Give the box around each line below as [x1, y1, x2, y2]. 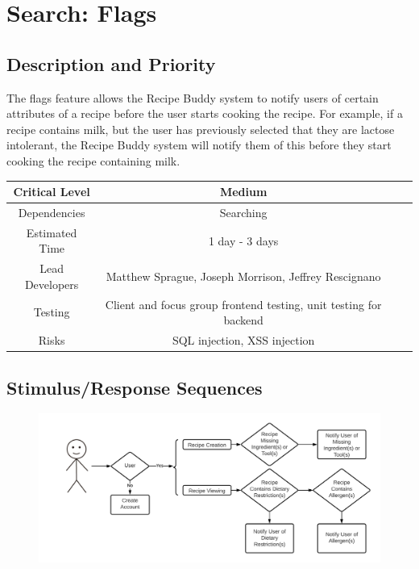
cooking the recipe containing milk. [6, 152, 180, 169]
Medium [219, 183, 268, 200]
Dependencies [18, 203, 85, 220]
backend [223, 312, 263, 328]
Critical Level [13, 183, 90, 200]
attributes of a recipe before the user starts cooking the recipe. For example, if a [6, 105, 403, 122]
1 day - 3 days [208, 232, 279, 249]
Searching [219, 203, 268, 220]
